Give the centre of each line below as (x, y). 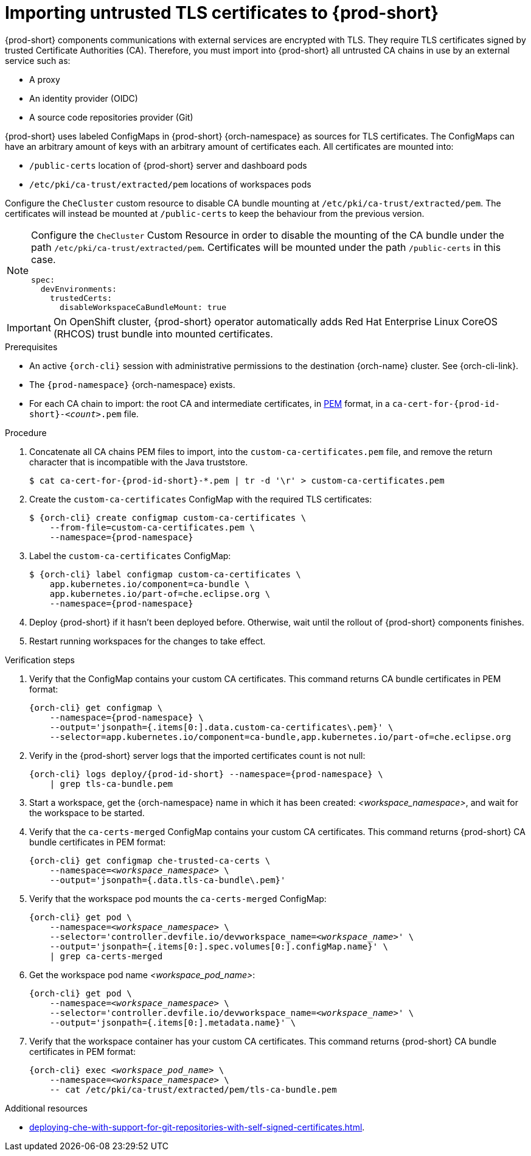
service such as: (38, 60)
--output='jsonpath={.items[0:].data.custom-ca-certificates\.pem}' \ (221, 727)
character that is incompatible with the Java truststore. (139, 462)
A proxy (45, 79)
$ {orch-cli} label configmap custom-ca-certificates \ (165, 574)
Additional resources (46, 1108)
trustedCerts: (81, 298)
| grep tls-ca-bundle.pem (111, 784)
